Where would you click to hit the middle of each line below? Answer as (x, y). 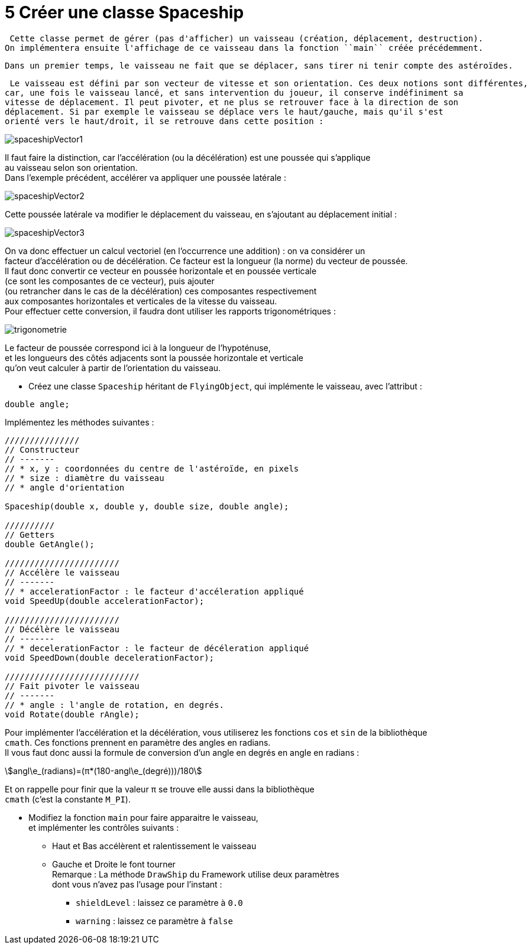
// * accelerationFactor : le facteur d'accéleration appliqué (154, 591)
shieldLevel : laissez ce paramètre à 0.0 (159, 902)
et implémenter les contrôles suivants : (104, 827)
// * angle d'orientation (65, 487)
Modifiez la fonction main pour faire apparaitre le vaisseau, (143, 817)
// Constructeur (42, 449)
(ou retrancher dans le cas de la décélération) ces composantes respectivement (161, 291)
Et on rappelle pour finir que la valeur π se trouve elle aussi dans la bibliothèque (160, 789)
